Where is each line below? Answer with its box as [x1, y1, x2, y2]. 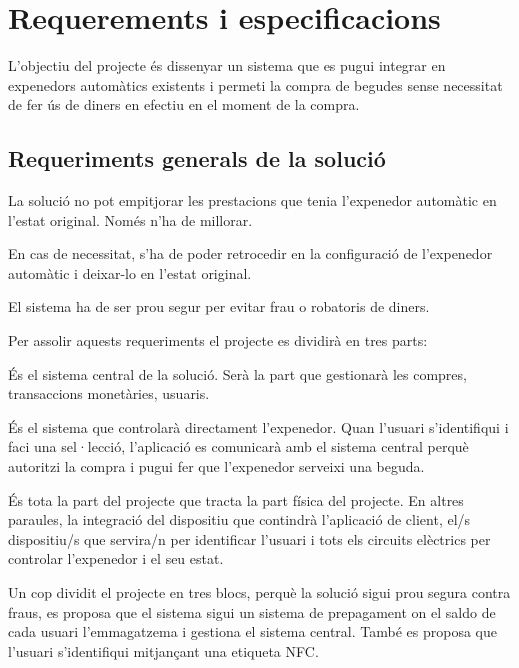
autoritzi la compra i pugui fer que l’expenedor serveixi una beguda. [8, 456, 425, 477]
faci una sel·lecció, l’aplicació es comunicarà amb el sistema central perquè [8, 436, 469, 457]
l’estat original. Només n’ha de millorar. [8, 209, 253, 230]
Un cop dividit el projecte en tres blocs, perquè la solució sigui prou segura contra [8, 582, 511, 603]
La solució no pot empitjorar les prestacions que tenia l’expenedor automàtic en [8, 190, 497, 211]
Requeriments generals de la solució [8, 143, 386, 174]
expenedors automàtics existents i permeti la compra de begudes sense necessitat [8, 74, 503, 95]
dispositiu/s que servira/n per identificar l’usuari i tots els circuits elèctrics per [8, 528, 491, 549]
